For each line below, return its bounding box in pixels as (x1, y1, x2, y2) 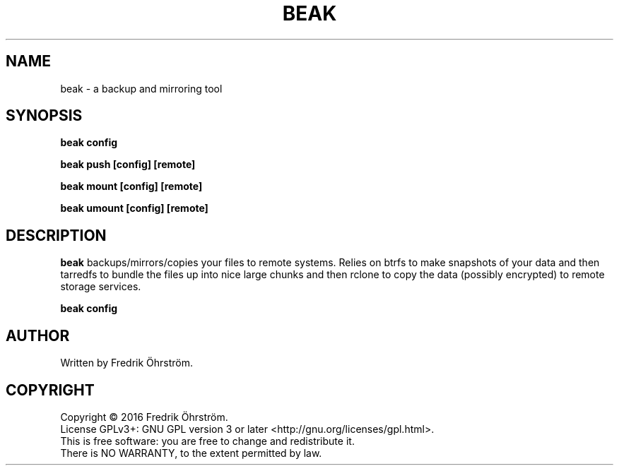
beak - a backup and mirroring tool (60, 82, 223, 95)
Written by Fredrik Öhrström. (60, 357, 194, 369)
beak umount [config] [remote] (60, 202, 208, 215)
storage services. (60, 280, 141, 293)
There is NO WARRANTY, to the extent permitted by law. (60, 446, 322, 459)
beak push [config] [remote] (60, 158, 196, 171)
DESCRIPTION (6, 226, 107, 244)
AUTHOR (6, 326, 70, 345)
